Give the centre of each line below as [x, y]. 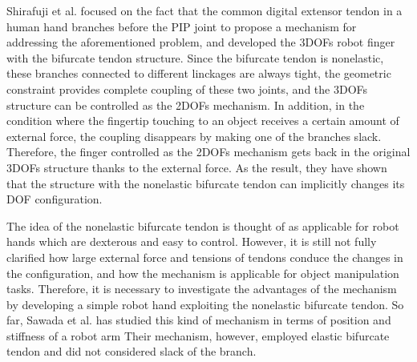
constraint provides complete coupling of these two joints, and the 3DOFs [187, 88]
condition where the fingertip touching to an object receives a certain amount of [203, 121]
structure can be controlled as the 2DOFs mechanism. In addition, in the [186, 105]
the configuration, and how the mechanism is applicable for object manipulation [203, 273]
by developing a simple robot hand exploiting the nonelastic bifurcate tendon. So [205, 304]
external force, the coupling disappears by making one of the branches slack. [194, 136]
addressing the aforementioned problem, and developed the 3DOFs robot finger [201, 42]
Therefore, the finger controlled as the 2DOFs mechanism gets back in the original [208, 152]
